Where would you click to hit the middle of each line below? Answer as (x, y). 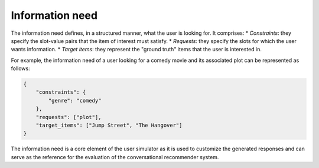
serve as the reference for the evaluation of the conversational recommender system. (115, 157)
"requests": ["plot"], (69, 117)
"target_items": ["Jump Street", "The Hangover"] (109, 126)
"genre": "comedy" (75, 101)
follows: (20, 68)
